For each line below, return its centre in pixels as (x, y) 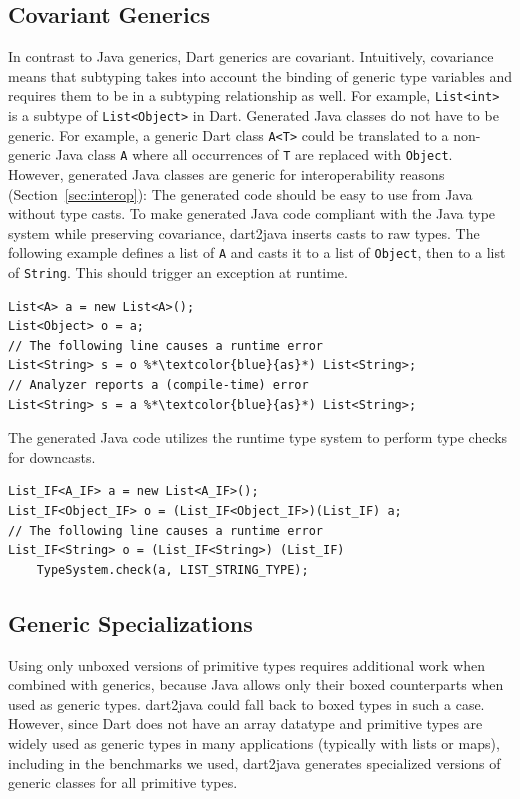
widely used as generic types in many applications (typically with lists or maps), (254, 743)
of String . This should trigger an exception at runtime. (178, 272)
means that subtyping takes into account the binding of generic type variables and (260, 75)
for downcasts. (52, 456)
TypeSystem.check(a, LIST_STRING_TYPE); (172, 569)
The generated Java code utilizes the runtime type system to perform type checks (258, 437)
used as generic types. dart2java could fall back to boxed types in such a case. (246, 703)
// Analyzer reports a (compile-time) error (158, 385)
